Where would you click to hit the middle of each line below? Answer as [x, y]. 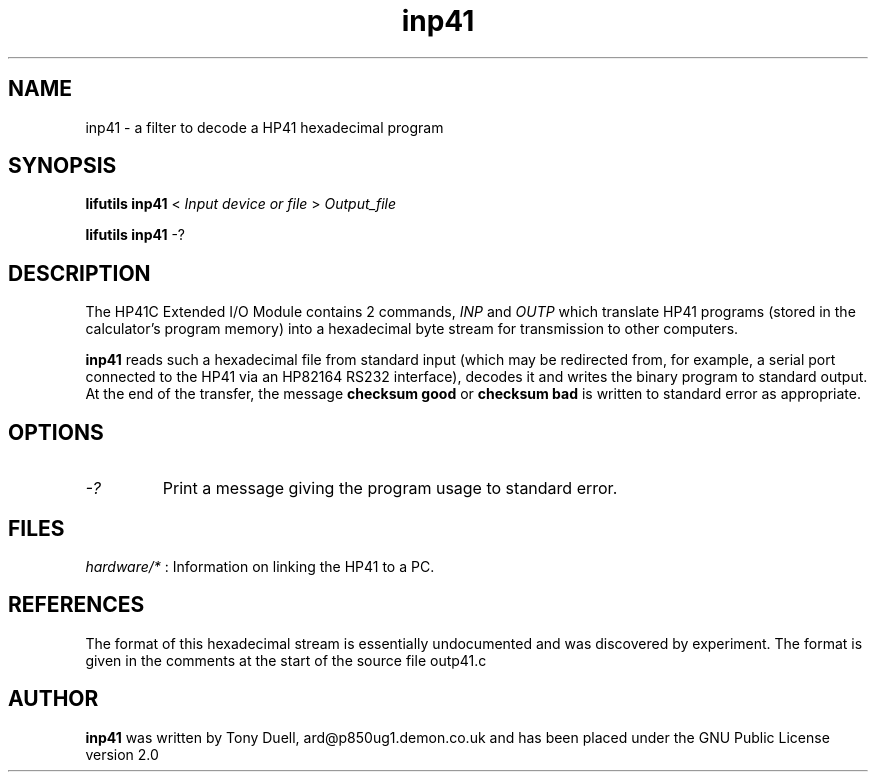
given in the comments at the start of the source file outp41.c [286, 660]
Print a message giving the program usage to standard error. [390, 488]
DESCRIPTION [79, 273]
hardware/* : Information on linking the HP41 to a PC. [260, 566]
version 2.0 [122, 754]
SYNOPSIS [62, 166]
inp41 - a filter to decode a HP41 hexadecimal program [264, 127]
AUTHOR [53, 699]
